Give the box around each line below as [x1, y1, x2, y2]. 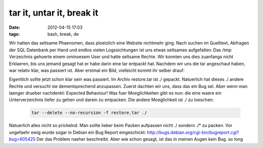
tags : [9, 31, 20, 37]
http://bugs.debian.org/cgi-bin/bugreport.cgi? [147, 129, 239, 135]
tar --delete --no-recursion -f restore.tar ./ [31, 110, 147, 116]
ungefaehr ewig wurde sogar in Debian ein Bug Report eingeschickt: [9, 129, 146, 135]
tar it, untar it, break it [9, 7, 98, 18]
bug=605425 [9, 136, 36, 142]
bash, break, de [47, 31, 79, 37]
